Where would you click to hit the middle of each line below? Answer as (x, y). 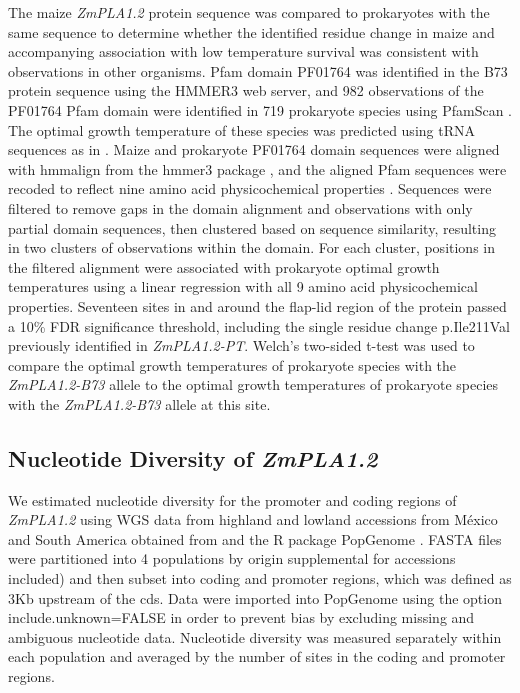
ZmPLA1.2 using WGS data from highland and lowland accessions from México (253, 519)
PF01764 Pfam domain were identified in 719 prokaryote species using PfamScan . (260, 109)
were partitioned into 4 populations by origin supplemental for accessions (232, 558)
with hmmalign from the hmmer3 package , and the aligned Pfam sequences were (257, 168)
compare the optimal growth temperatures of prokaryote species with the (232, 364)
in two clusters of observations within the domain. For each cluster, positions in (252, 247)
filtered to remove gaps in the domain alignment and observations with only (240, 207)
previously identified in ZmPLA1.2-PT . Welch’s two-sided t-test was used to (241, 345)
